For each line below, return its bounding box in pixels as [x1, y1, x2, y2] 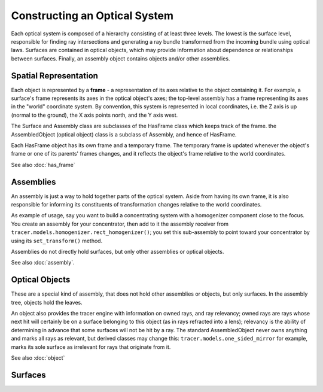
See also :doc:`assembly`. [11, 259, 75, 266]
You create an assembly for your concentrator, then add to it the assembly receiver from [11, 220, 228, 227]
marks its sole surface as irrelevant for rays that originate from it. [11, 343, 171, 350]
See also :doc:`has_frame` [11, 161, 75, 168]
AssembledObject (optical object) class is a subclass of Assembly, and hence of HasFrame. [11, 130, 237, 138]
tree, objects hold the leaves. [11, 299, 83, 306]
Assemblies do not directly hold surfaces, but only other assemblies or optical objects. [11, 248, 224, 255]
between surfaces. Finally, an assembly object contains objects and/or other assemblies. [11, 54, 230, 62]
